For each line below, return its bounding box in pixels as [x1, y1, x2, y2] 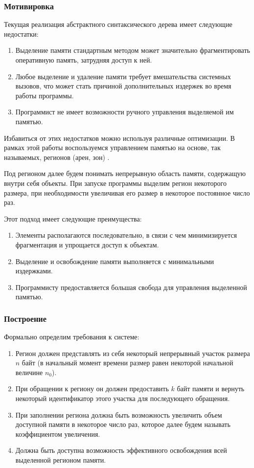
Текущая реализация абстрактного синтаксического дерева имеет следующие [4, 19, 232, 29]
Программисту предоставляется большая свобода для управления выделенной [15, 282, 247, 292]
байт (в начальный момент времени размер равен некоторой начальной [22, 357, 233, 368]
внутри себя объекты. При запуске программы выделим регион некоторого [4, 178, 227, 188]
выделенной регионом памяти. [15, 455, 106, 465]
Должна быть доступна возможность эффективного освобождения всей [15, 445, 227, 455]
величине [15, 367, 43, 377]
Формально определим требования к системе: [4, 332, 139, 342]
